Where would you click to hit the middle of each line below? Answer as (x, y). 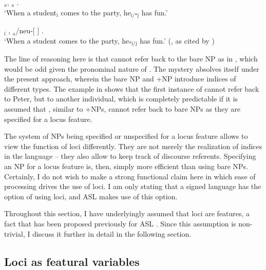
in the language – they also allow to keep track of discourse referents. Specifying (130, 156)
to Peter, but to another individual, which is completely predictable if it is (121, 99)
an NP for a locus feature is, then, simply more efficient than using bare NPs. (126, 166)
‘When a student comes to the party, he (67, 40)
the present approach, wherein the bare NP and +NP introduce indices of (120, 79)
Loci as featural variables (72, 261)
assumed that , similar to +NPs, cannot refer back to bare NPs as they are (122, 109)
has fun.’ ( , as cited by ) (177, 40)
